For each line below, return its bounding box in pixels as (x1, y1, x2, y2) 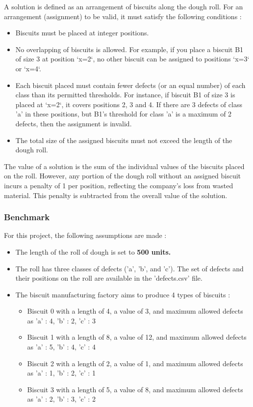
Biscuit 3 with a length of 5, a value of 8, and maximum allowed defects (27, 384, 243, 394)
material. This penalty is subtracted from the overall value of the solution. (4, 190, 228, 200)
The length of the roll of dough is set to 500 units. (15, 246, 171, 257)
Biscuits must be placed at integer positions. (15, 28, 149, 38)
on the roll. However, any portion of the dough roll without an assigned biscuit (4, 171, 241, 181)
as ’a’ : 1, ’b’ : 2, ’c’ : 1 (27, 368, 96, 378)
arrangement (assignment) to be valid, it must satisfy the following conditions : (4, 11, 242, 21)
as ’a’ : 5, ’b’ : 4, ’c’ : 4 (27, 342, 96, 352)
